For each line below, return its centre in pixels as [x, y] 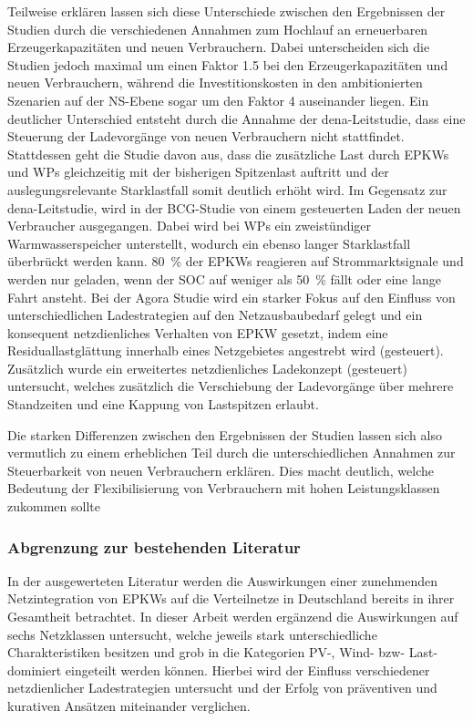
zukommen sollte [54, 506]
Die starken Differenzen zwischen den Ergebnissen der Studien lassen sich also [225, 434]
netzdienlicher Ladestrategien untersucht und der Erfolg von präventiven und [222, 688]
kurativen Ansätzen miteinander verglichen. [129, 706]
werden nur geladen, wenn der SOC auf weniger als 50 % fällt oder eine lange [224, 278]
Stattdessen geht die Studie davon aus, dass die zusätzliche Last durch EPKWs [228, 154]
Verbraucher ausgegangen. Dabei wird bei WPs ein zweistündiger [190, 226]
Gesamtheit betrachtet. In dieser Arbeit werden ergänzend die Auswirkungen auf [233, 617]
